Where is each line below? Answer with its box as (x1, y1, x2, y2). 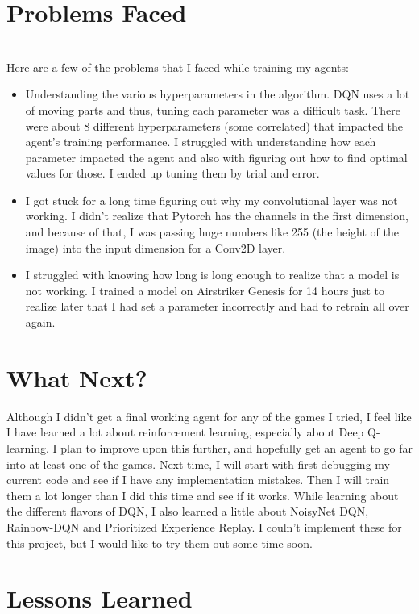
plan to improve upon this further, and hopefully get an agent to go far (60, 439, 413, 456)
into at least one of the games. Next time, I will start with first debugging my (6, 455, 390, 472)
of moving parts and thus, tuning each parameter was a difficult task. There (25, 101, 400, 118)
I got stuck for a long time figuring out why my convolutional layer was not (25, 191, 398, 208)
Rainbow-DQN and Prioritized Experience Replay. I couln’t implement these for (6, 518, 402, 535)
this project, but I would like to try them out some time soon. (6, 534, 313, 551)
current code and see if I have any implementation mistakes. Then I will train (6, 471, 390, 488)
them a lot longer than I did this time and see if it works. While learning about (6, 487, 399, 503)
